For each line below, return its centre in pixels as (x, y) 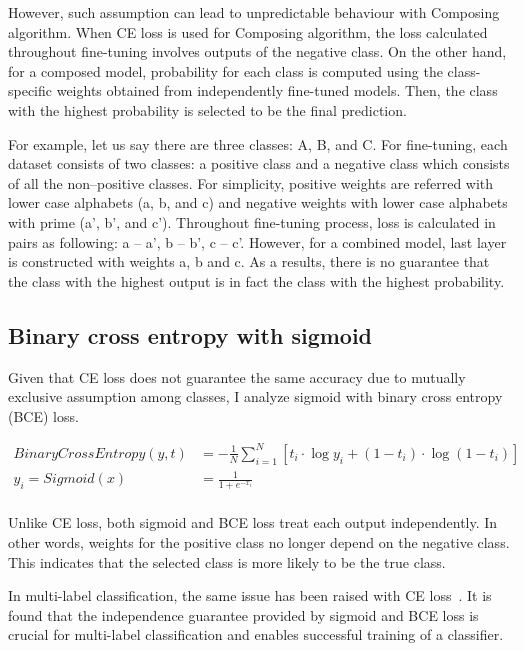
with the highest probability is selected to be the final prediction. (207, 109)
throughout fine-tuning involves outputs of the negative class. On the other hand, (257, 51)
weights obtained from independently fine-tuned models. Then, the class (277, 90)
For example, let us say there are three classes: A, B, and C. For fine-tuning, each (258, 143)
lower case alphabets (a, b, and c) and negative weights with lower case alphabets (258, 202)
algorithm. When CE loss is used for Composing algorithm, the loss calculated (248, 31)
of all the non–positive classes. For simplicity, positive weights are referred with (251, 182)
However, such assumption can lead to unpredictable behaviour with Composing (254, 12)
